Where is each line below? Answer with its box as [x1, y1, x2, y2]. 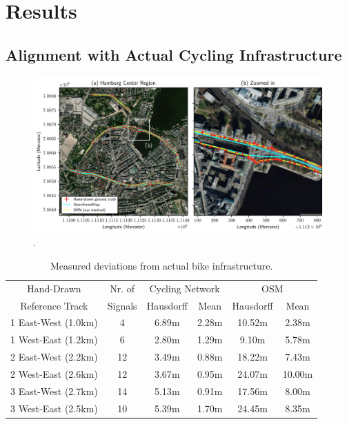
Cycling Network [149, 281, 220, 295]
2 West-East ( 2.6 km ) [10, 366, 98, 381]
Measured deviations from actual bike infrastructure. [50, 258, 273, 272]
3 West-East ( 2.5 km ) [10, 401, 98, 415]
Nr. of [110, 281, 135, 295]
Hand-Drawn [27, 281, 81, 295]
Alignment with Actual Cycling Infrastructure [6, 43, 342, 65]
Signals [107, 298, 137, 312]
